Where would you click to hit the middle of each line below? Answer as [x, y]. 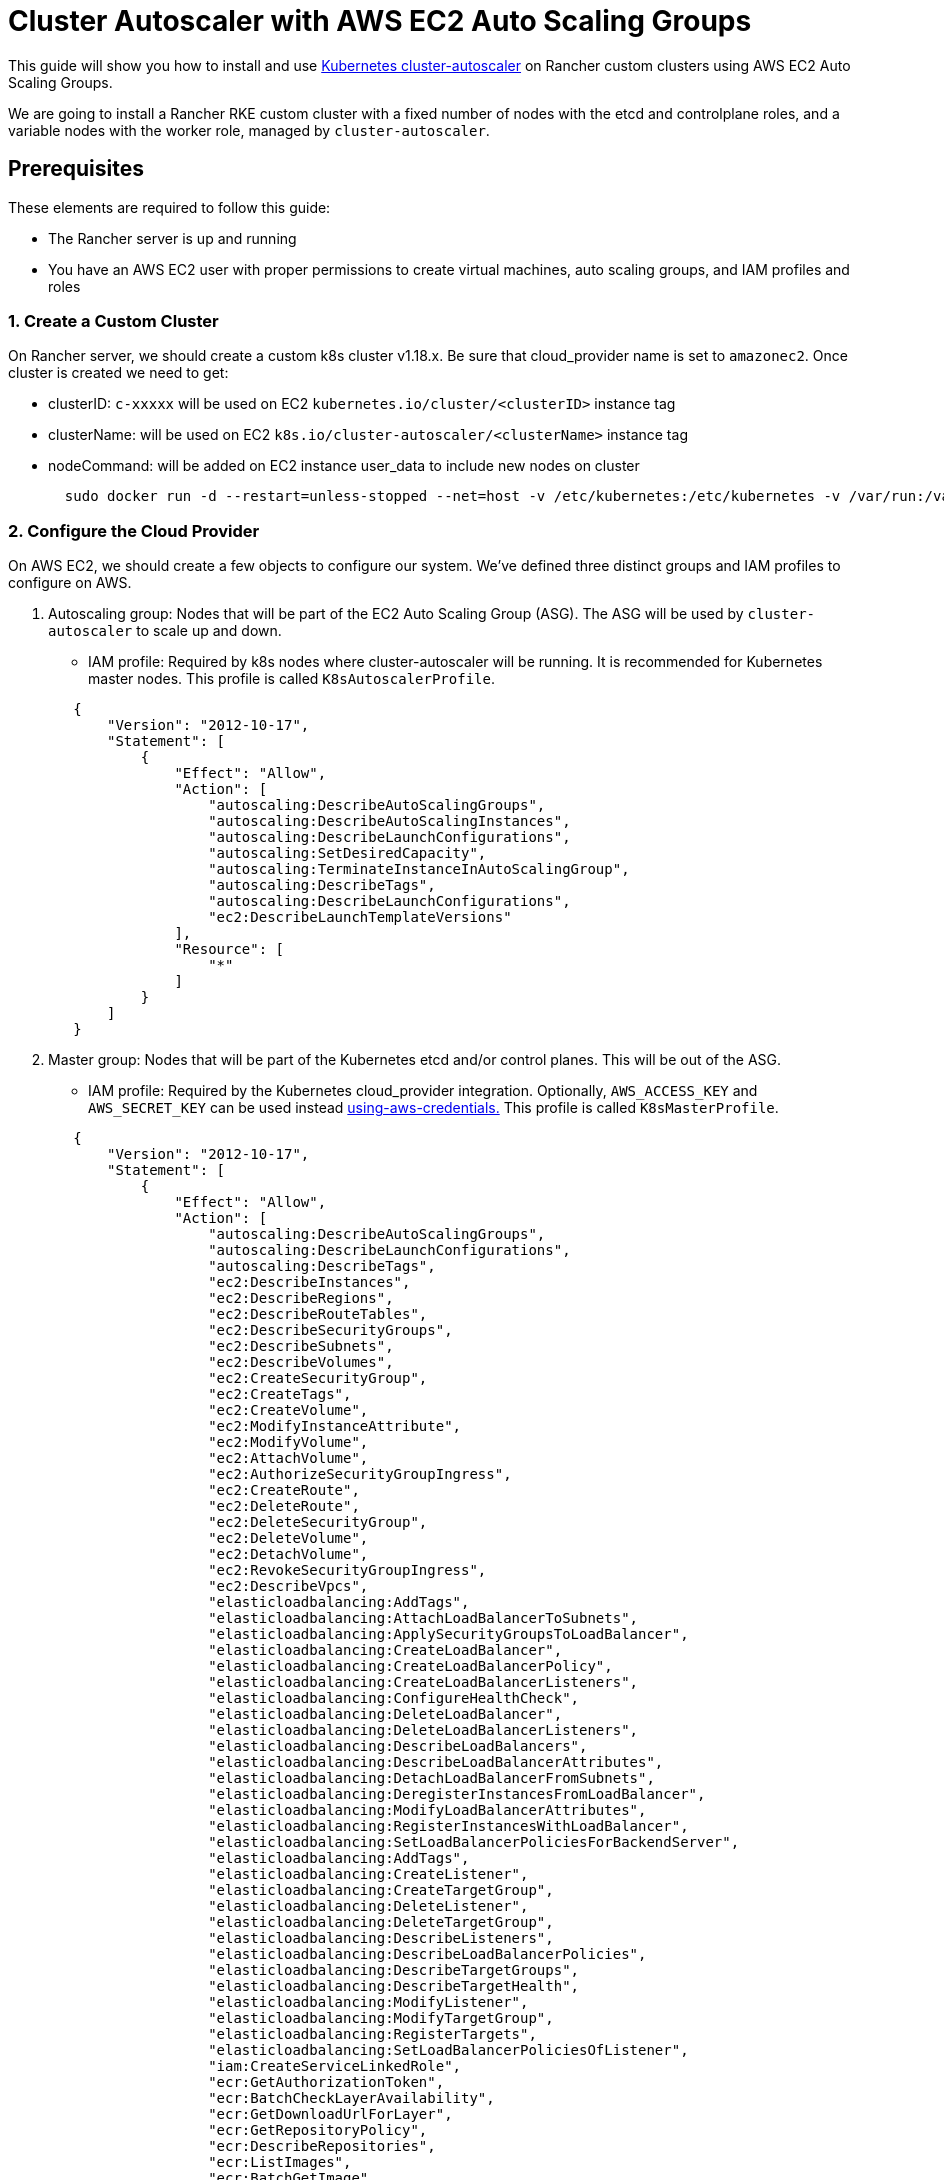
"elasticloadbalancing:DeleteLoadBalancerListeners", [423, 1730]
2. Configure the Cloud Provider [134, 530]
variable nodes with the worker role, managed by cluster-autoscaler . [249, 130]
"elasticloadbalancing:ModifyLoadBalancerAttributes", [427, 1810]
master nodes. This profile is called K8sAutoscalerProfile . [291, 679]
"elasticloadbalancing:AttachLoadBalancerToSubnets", [423, 1618]
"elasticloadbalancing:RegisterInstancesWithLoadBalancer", [448, 1826]
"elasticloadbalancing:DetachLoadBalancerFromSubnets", [431, 1778]
